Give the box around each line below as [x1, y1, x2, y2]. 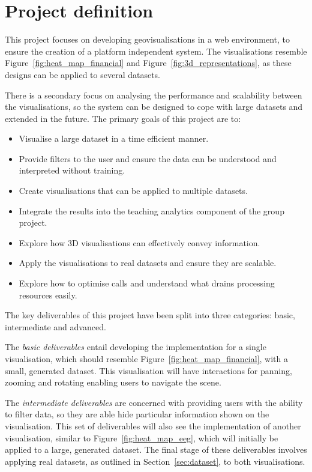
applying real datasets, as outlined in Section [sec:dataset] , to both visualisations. [5, 455, 305, 467]
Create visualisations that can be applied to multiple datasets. [19, 184, 248, 197]
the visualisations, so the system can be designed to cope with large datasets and [5, 100, 303, 113]
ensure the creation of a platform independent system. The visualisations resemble [5, 44, 307, 57]
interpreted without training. [19, 164, 125, 177]
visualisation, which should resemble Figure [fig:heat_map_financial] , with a [5, 352, 288, 365]
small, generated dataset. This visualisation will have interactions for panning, [5, 364, 292, 377]
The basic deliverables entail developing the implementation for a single [5, 340, 266, 353]
